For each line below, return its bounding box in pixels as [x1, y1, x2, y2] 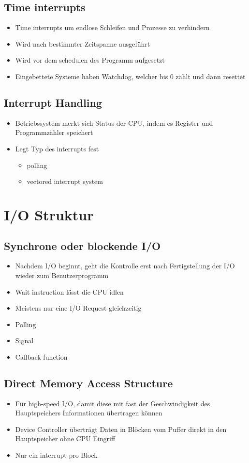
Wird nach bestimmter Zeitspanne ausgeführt [15, 38, 150, 49]
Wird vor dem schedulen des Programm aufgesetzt [15, 55, 165, 65]
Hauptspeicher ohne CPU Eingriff [15, 433, 116, 444]
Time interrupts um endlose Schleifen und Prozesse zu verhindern [15, 22, 210, 33]
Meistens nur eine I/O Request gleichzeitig [15, 303, 142, 313]
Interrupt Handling [4, 95, 102, 110]
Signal [15, 335, 34, 346]
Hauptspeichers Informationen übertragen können [15, 408, 162, 418]
